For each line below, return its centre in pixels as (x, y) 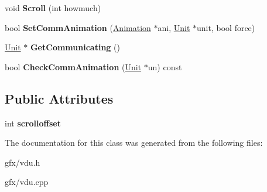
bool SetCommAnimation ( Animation (78, 27)
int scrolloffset (33, 123)
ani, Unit (174, 27)
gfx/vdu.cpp (27, 182)
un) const (165, 66)
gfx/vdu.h (23, 162)
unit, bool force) (226, 27)
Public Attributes (59, 98)
